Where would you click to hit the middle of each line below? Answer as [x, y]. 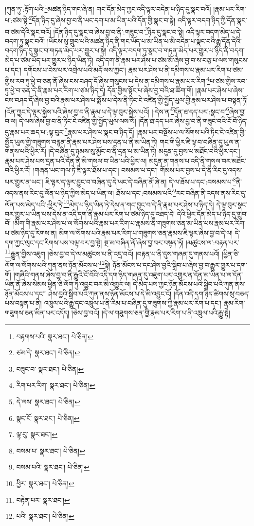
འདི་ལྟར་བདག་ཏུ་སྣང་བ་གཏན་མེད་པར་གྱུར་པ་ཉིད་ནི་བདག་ [177, 50]
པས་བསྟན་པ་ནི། [23, 303]
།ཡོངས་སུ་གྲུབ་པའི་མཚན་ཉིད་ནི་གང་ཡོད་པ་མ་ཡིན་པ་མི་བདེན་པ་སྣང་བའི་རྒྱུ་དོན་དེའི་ [144, 41]
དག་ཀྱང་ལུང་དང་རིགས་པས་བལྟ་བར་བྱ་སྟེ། [54, 242]
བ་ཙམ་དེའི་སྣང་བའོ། [28, 31]
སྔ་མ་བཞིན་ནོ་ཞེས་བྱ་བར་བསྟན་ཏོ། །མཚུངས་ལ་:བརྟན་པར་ [172, 242]
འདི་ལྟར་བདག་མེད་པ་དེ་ [214, 31]
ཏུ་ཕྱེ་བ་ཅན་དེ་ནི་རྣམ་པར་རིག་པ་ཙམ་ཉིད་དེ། [55, 90]
